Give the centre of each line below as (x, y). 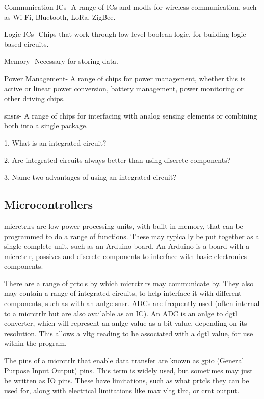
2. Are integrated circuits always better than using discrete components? (117, 160)
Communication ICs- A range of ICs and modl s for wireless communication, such (130, 7)
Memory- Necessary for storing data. (61, 61)
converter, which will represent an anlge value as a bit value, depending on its (126, 323)
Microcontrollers (48, 205)
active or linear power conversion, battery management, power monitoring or (124, 88)
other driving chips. (35, 98)
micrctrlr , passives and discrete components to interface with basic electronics (125, 256)
